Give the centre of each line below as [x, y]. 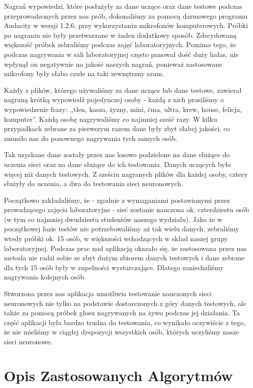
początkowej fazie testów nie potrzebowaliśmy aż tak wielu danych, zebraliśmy [122, 229]
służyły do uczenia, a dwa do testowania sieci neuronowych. [94, 183]
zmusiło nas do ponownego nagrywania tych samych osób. [91, 138]
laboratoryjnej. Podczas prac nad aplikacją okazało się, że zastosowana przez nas [126, 248]
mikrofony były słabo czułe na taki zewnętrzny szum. [84, 73]
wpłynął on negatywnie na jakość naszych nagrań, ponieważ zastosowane [113, 64]
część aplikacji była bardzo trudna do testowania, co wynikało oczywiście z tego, [125, 322]
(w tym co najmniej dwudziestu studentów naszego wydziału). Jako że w [113, 219]
